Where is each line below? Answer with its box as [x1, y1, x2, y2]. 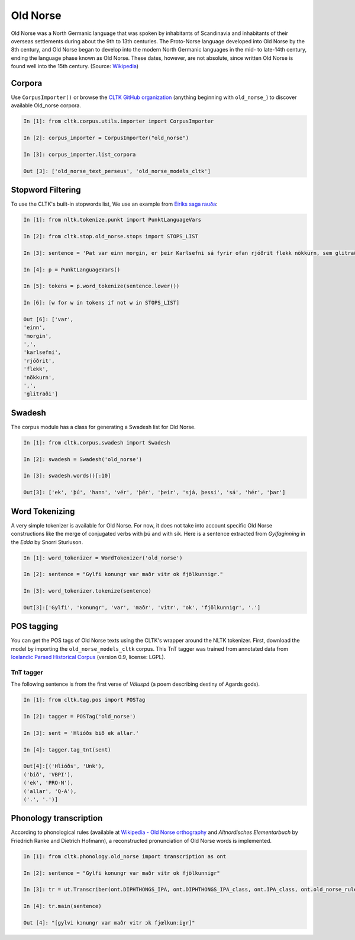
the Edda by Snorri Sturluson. [11, 538, 83, 545]
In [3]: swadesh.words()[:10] [23, 472, 111, 479]
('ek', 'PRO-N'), [23, 779, 74, 786]
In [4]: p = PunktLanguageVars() [23, 266, 121, 273]
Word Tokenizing [11, 506, 75, 516]
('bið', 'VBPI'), [23, 771, 74, 778]
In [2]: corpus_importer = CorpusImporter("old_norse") [23, 135, 189, 142]
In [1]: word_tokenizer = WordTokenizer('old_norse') [23, 554, 183, 561]
